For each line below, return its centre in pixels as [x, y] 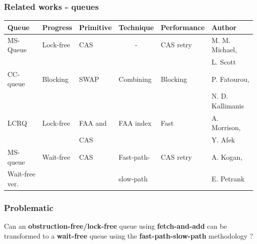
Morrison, [226, 127]
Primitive [95, 27]
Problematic [29, 208]
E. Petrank [228, 179]
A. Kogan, [227, 157]
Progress [57, 27]
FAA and [93, 122]
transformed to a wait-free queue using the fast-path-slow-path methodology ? [128, 235]
